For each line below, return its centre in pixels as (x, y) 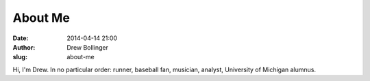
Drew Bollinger (88, 47)
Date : (21, 38)
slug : (20, 57)
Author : (24, 47)
